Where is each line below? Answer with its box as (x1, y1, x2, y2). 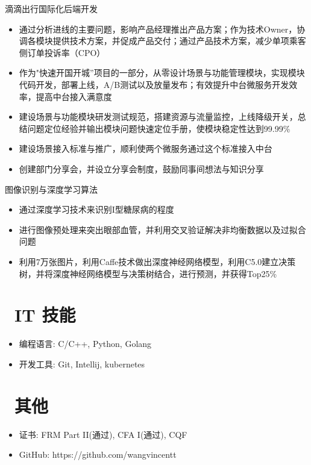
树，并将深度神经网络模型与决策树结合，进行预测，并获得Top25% (19, 267, 277, 279)
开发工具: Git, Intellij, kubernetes (19, 357, 145, 370)
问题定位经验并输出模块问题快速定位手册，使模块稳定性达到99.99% (27, 122, 291, 134)
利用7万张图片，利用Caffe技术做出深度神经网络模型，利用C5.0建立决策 (19, 255, 296, 267)
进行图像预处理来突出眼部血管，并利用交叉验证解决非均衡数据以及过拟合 (19, 223, 306, 236)
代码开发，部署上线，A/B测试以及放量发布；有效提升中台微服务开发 (19, 78, 289, 90)
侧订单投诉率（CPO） (19, 46, 105, 58)
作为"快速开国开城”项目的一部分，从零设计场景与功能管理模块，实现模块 (19, 66, 305, 79)
